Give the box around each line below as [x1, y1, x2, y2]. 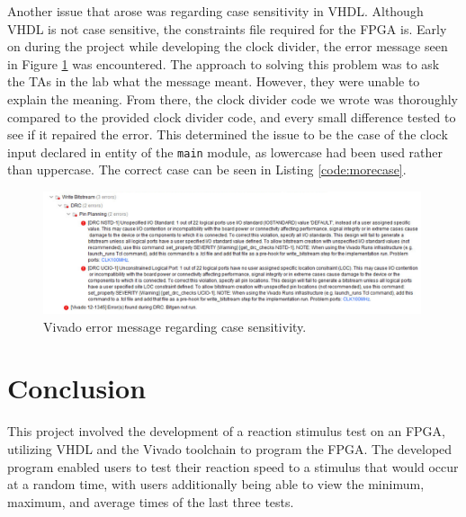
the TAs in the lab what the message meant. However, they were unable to [7, 72, 420, 91]
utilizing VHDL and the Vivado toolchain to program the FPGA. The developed [7, 439, 453, 458]
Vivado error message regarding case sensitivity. [43, 316, 307, 335]
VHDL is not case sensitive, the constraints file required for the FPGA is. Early [7, 19, 447, 38]
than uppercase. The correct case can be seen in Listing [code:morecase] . [7, 160, 407, 179]
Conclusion [7, 370, 147, 406]
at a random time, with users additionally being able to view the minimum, [7, 475, 425, 494]
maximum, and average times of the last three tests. [7, 492, 294, 511]
